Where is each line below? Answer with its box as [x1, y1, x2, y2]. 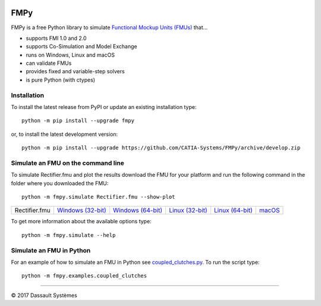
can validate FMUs [26, 60, 72, 67]
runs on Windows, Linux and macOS [26, 51, 115, 58]
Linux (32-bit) [169, 206, 207, 214]
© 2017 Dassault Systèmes [11, 292, 77, 299]
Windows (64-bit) [113, 206, 163, 214]
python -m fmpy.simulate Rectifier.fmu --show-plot [21, 193, 175, 201]
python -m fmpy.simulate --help [21, 232, 116, 238]
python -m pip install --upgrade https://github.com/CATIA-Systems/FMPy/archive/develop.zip [21, 145, 301, 151]
